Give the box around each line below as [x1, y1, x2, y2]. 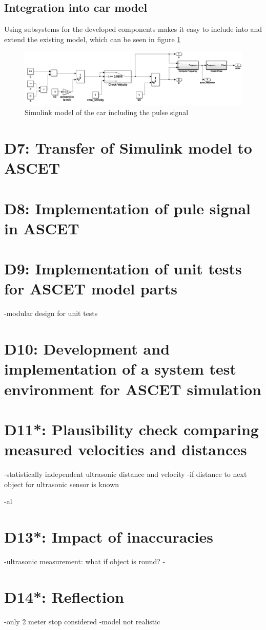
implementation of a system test [4, 358, 237, 379]
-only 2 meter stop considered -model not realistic [4, 616, 160, 626]
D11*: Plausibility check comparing [4, 418, 259, 439]
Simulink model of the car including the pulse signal [25, 107, 189, 118]
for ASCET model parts [4, 278, 177, 299]
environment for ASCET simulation [4, 378, 261, 399]
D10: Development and [4, 338, 170, 359]
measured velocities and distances [4, 439, 247, 460]
